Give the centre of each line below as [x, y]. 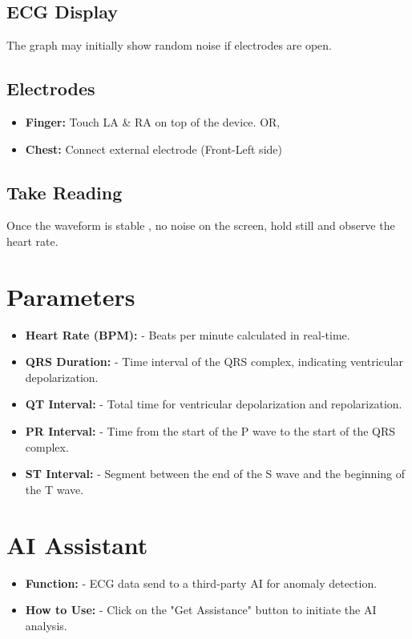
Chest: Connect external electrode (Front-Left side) [153, 149]
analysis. [46, 625]
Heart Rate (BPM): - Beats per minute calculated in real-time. [188, 334]
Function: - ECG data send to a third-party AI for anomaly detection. [201, 583]
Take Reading [65, 192]
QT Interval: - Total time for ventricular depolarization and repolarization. [214, 404]
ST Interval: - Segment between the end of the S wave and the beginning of [215, 474]
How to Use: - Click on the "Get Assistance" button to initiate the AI [201, 610]
